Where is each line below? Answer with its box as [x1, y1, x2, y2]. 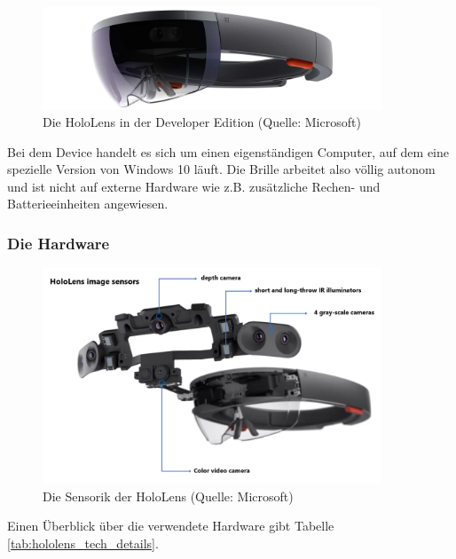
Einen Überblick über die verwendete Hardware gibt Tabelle [7, 516, 334, 535]
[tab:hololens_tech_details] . [7, 534, 159, 553]
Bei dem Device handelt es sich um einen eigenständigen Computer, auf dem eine [7, 142, 449, 161]
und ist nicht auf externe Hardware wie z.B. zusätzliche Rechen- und [7, 177, 381, 195]
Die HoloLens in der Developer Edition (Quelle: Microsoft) [43, 113, 361, 131]
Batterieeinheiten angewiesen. [7, 194, 169, 213]
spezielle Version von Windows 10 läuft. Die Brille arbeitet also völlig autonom [7, 160, 436, 178]
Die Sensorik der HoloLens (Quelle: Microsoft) [43, 486, 294, 505]
